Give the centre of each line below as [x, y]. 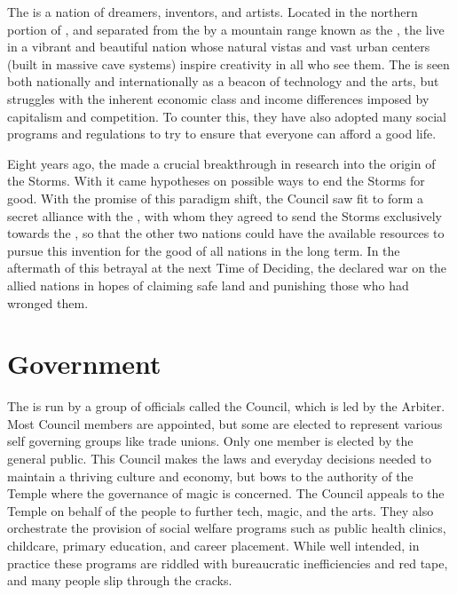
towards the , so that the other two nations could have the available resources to [226, 233]
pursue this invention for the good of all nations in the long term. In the [204, 250]
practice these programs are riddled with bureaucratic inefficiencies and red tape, [228, 563]
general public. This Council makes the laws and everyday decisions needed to [219, 458]
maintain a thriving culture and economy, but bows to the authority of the [210, 476]
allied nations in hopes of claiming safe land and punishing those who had [208, 285]
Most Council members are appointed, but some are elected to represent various [225, 423]
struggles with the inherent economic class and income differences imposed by [218, 98]
